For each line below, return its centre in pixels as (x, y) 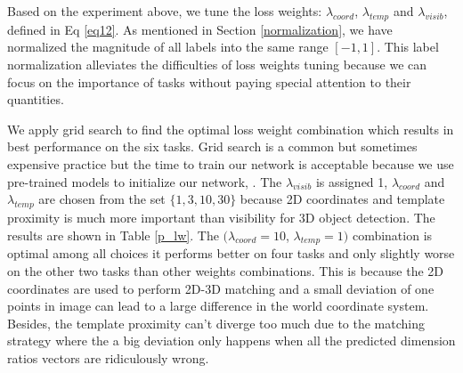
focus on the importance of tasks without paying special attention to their (209, 81)
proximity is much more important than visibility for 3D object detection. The (221, 217)
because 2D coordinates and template (342, 199)
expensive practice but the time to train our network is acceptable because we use (231, 163)
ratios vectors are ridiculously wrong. (108, 357)
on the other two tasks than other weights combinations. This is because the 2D (225, 270)
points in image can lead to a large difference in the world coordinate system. (218, 306)
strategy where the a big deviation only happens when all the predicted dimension (231, 341)
